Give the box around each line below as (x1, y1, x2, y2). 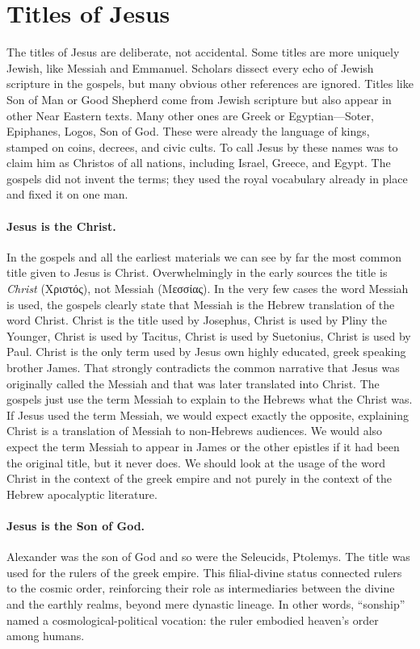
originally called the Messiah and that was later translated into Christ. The (6, 375, 380, 391)
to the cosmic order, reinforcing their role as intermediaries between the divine (6, 580, 395, 597)
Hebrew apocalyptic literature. (6, 485, 157, 502)
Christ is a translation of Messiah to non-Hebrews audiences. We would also (6, 422, 383, 439)
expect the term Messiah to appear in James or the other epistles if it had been (6, 438, 400, 454)
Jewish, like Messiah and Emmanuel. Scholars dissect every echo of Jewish (6, 59, 374, 76)
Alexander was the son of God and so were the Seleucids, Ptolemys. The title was (6, 548, 410, 565)
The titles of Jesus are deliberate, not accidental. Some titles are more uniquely (6, 44, 400, 61)
